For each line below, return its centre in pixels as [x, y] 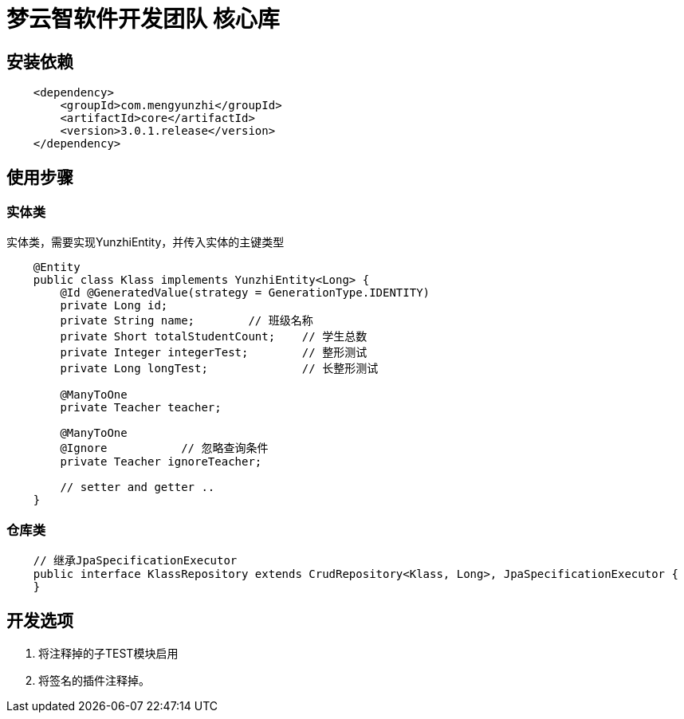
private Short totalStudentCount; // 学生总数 [214, 337]
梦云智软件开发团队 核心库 [143, 19]
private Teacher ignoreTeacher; [161, 462]
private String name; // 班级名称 [187, 321]
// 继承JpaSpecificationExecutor [135, 561]
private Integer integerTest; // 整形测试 [214, 353]
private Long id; [114, 306]
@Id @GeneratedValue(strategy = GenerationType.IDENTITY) [245, 293]
